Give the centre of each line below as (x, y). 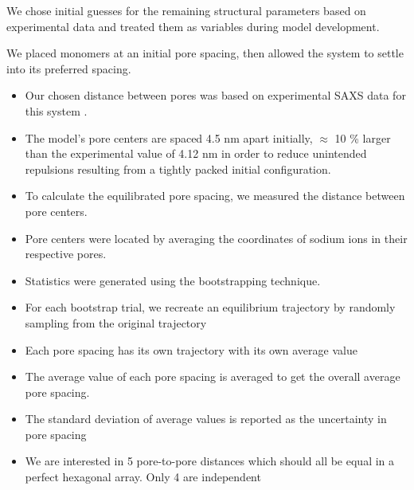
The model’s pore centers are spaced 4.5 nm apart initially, (169, 137)
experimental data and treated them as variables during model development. (193, 26)
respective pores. (66, 254)
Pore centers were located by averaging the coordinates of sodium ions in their (216, 238)
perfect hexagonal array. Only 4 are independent (143, 477)
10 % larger (363, 137)
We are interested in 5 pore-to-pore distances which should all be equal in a (210, 461)
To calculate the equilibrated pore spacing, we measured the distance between (215, 196)
